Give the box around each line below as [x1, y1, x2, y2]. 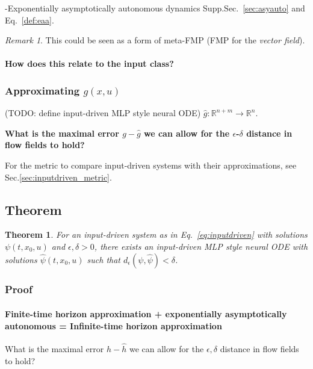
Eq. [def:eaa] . [5, 13, 54, 26]
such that [87, 253, 121, 265]
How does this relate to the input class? [5, 57, 174, 70]
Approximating [5, 82, 80, 98]
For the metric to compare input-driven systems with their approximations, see [5, 158, 297, 171]
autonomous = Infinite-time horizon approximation [5, 319, 222, 332]
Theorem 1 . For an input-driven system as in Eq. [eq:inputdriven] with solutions [5, 228, 308, 241]
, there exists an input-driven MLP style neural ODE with [94, 240, 308, 252]
